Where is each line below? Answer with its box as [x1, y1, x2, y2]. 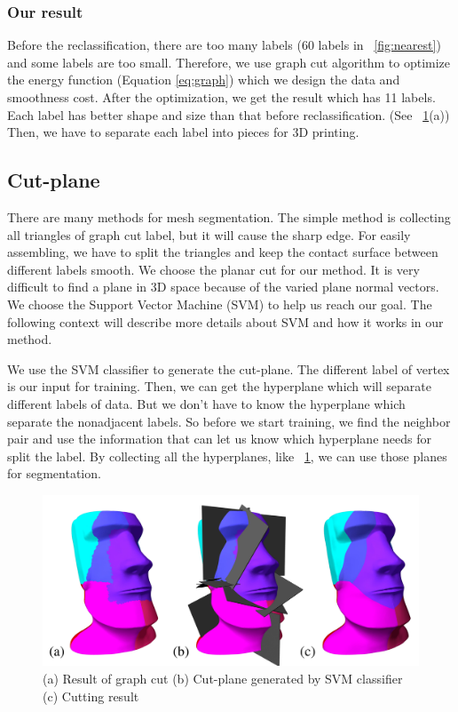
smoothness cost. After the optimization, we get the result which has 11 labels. [7, 88, 436, 106]
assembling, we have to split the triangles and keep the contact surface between [7, 243, 438, 261]
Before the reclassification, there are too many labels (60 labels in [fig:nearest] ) [7, 36, 441, 54]
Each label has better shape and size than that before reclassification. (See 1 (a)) [7, 105, 450, 124]
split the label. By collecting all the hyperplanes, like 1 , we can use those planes [7, 446, 447, 465]
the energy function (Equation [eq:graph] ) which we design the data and [7, 70, 400, 89]
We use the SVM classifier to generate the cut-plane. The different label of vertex [7, 359, 450, 378]
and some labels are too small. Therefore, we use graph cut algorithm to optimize [7, 52, 451, 71]
